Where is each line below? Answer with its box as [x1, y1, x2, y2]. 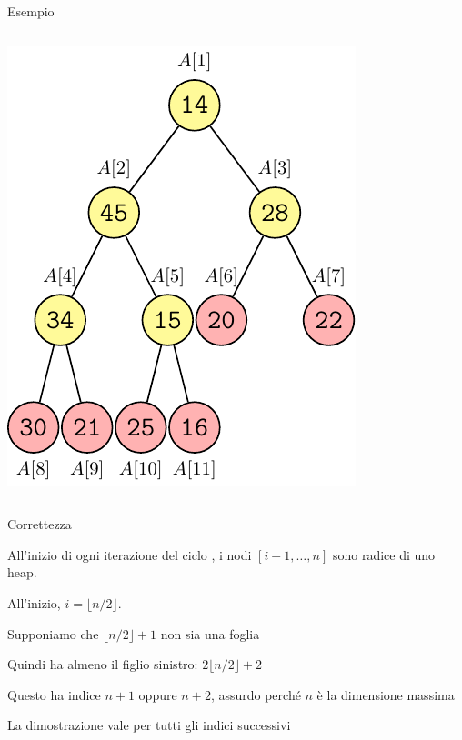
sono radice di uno [332, 545, 436, 564]
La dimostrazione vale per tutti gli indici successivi [7, 715, 291, 735]
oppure [138, 685, 177, 704]
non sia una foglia [160, 624, 260, 643]
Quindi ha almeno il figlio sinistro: [7, 655, 198, 674]
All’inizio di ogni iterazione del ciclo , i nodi [7, 545, 252, 564]
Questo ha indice [7, 685, 101, 704]
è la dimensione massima [316, 685, 455, 704]
